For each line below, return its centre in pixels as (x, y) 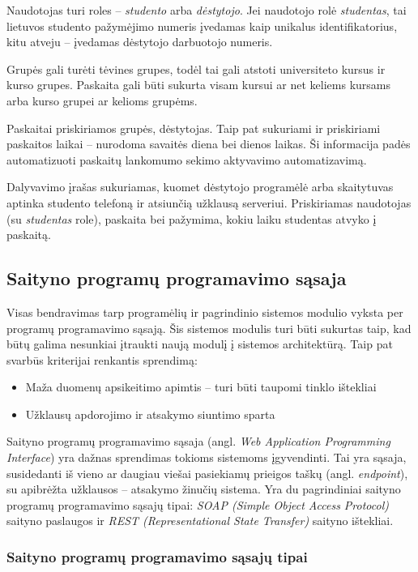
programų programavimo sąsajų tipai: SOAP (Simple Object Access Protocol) (198, 504)
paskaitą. (29, 235)
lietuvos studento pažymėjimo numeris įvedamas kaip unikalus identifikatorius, (202, 26)
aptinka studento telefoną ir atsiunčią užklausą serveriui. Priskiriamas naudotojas (209, 202)
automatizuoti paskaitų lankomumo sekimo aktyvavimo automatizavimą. (187, 159)
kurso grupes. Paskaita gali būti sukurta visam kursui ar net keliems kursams (199, 85)
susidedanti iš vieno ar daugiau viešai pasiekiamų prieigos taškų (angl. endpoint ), (207, 473)
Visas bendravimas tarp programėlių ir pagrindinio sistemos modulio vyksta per (205, 312)
